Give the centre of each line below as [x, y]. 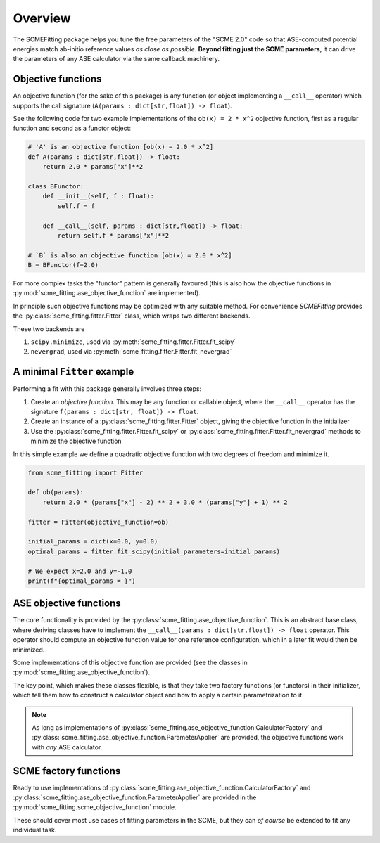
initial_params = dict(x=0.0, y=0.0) [93, 542]
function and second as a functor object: [72, 128]
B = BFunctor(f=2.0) [63, 265]
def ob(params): [56, 493]
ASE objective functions [67, 604]
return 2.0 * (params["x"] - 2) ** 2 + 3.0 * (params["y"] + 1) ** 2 [165, 502]
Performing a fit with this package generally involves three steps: [107, 389]
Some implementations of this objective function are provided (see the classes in [130, 662]
